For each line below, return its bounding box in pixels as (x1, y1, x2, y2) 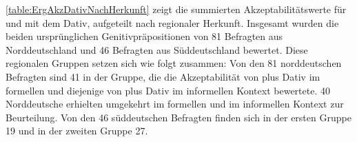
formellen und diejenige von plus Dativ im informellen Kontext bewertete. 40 (6, 83, 330, 97)
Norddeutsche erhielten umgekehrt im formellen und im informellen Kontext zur (6, 97, 344, 111)
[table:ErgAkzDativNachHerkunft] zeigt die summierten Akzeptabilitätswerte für (6, 2, 347, 16)
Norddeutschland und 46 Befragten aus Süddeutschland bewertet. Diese (6, 42, 308, 57)
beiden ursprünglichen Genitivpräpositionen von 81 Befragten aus (6, 29, 283, 43)
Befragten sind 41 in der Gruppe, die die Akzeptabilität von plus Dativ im (6, 69, 320, 83)
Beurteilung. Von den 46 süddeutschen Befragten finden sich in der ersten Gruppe (6, 110, 351, 124)
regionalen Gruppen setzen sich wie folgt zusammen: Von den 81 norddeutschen (6, 56, 342, 70)
